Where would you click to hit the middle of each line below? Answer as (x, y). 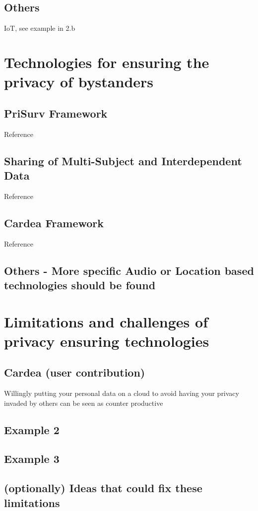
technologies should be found (80, 285)
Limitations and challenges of (106, 321)
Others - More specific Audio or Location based (129, 270)
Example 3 (32, 459)
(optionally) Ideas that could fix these (103, 488)
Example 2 (32, 429)
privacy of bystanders (79, 82)
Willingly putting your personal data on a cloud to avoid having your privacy (122, 393)
